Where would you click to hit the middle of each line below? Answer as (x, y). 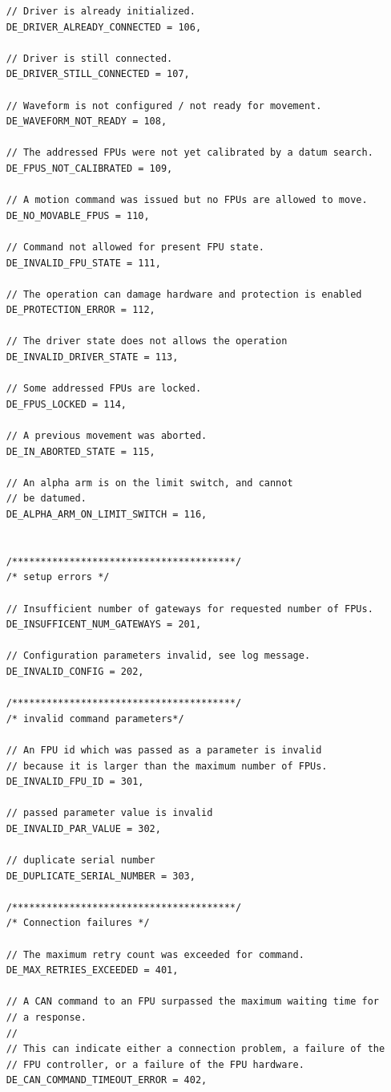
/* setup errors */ (58, 577)
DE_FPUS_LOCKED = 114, (66, 404)
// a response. (46, 1017)
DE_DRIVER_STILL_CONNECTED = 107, (98, 74)
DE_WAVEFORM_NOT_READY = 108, (87, 122)
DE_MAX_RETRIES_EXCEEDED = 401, (92, 970)
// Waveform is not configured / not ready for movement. (164, 106)
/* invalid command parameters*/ (95, 719)
